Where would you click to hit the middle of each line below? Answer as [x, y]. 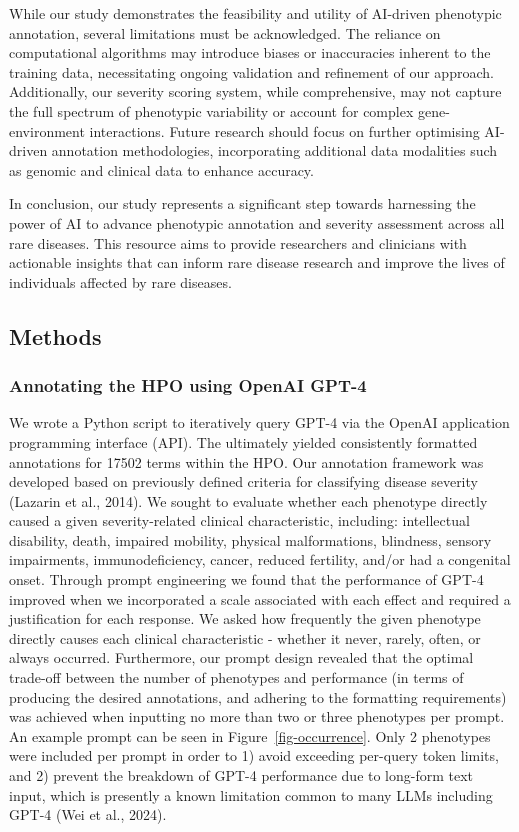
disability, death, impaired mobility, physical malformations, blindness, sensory [250, 539]
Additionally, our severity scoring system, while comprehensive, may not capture [255, 91]
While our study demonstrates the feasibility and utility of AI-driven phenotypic [255, 13]
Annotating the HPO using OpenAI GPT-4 [188, 385]
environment [47, 130]
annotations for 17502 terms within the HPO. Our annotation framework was [246, 461]
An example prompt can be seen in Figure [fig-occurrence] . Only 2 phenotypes [250, 735]
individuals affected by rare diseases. [120, 281]
